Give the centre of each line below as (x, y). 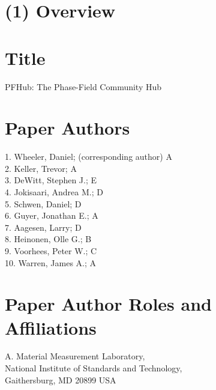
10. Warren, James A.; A (51, 262)
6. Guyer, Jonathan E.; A (52, 215)
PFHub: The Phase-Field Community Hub (83, 86)
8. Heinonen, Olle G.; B (48, 239)
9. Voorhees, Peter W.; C (51, 250)
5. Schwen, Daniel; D (43, 203)
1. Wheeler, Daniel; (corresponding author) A (88, 157)
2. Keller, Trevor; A (41, 168)
